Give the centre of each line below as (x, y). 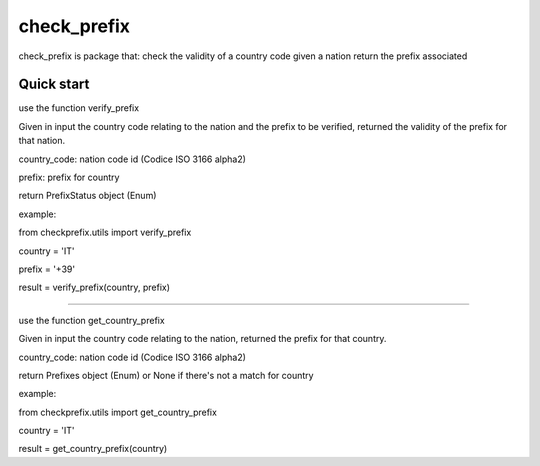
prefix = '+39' (46, 269)
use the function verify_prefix (79, 108)
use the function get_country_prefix (91, 320)
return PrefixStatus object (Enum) (87, 196)
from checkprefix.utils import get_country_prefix (117, 412)
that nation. (42, 141)
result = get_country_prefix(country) (93, 449)
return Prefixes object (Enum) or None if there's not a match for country (166, 375)
